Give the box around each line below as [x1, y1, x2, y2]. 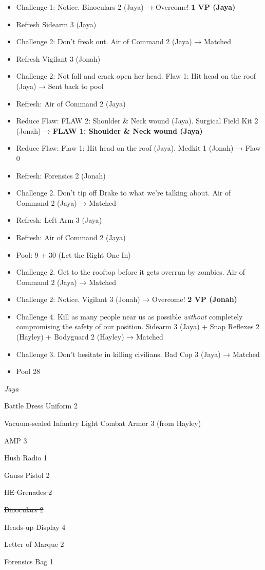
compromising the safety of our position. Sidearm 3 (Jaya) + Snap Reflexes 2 [16, 321, 260, 332]
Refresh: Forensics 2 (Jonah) [16, 170, 106, 181]
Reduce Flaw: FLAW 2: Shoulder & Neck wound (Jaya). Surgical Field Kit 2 [16, 115, 258, 126]
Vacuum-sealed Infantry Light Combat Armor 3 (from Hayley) [4, 418, 201, 429]
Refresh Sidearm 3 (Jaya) [16, 19, 97, 29]
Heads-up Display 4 [4, 521, 66, 532]
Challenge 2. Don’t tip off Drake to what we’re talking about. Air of [16, 187, 231, 198]
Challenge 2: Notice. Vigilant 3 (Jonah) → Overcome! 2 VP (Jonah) [16, 294, 237, 305]
